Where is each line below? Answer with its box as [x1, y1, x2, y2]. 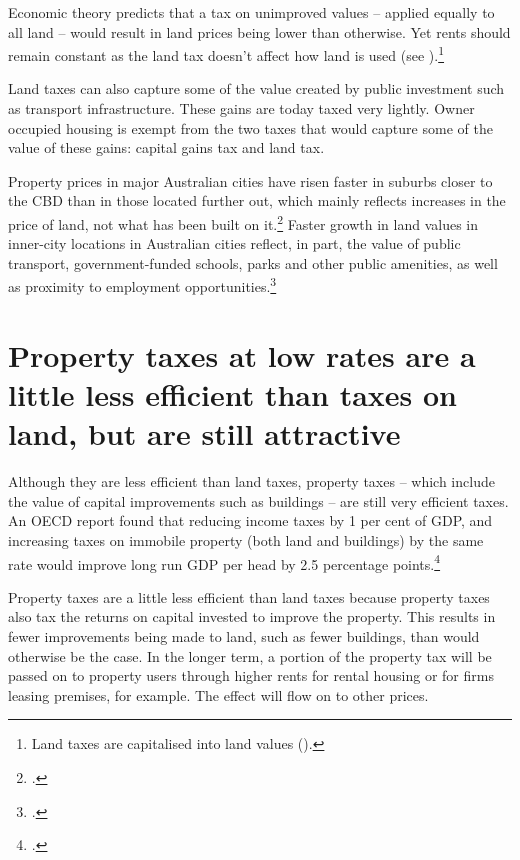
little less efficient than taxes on [8, 374, 457, 415]
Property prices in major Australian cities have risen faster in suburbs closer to [8, 170, 493, 191]
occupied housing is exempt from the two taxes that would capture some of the [8, 117, 493, 138]
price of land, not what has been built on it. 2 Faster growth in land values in [8, 211, 478, 234]
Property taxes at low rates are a [8, 334, 476, 375]
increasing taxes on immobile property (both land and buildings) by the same [8, 529, 484, 550]
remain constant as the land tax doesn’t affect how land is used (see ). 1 [8, 42, 445, 65]
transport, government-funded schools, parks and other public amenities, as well [8, 252, 498, 273]
